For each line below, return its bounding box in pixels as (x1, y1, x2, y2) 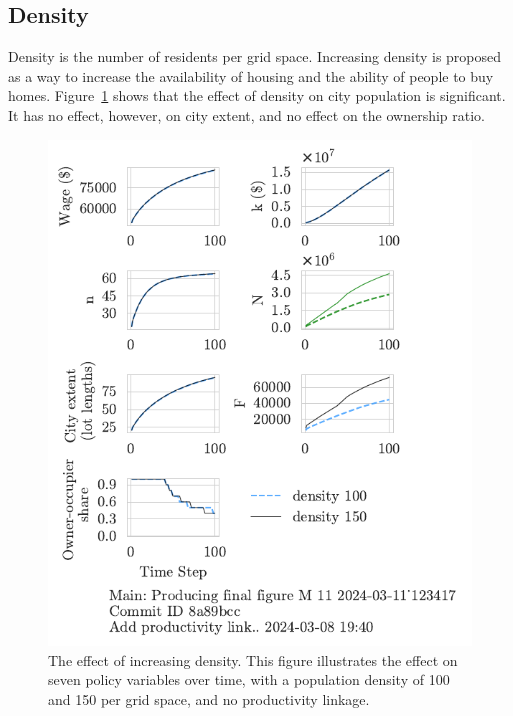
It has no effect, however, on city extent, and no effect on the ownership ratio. (8, 104, 485, 125)
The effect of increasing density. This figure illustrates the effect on (48, 649, 458, 670)
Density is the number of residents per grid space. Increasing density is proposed (8, 46, 502, 67)
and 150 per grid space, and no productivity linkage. (48, 688, 370, 709)
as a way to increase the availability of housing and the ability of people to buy (8, 65, 494, 86)
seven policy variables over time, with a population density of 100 (48, 669, 450, 690)
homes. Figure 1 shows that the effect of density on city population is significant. (8, 85, 506, 106)
